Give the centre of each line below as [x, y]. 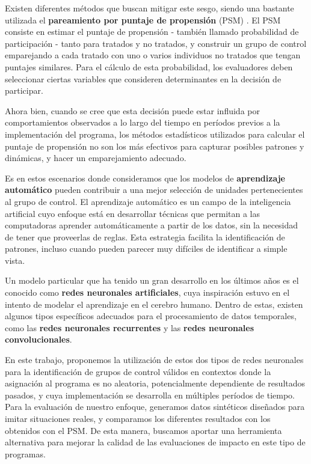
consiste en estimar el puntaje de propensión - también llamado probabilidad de [152, 32]
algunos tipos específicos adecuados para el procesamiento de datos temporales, [151, 316]
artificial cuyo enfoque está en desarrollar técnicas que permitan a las [132, 213]
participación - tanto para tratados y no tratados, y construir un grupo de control [156, 43]
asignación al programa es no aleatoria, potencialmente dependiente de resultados [155, 383]
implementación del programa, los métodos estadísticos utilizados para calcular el [155, 134]
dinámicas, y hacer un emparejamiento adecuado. [96, 158]
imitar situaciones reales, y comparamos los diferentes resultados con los [138, 418]
